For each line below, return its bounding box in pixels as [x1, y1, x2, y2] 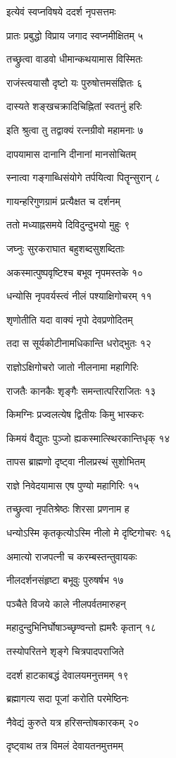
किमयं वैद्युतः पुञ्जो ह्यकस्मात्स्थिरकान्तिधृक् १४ [6, 430, 170, 445]
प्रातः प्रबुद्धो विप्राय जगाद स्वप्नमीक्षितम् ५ [6, 27, 144, 42]
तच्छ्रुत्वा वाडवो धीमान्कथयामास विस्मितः [6, 51, 143, 66]
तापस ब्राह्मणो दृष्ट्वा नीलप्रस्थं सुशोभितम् [6, 454, 145, 469]
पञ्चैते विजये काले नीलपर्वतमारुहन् [6, 596, 126, 611]
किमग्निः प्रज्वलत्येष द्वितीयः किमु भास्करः [6, 407, 144, 422]
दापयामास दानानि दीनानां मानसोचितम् [6, 146, 137, 161]
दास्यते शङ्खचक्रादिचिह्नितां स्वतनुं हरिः [6, 99, 142, 114]
